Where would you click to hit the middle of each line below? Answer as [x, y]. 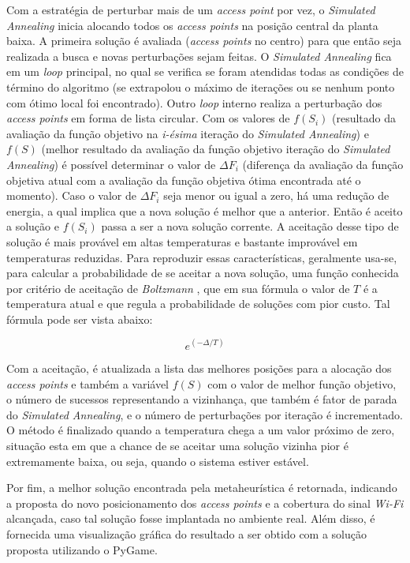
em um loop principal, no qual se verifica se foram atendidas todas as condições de [205, 71]
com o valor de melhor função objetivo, [302, 383]
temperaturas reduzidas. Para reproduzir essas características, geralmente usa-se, [202, 257]
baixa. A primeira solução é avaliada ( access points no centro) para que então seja [204, 41]
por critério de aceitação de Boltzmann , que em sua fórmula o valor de [178, 288]
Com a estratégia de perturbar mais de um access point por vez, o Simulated [191, 9]
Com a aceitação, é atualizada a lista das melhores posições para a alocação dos [199, 368]
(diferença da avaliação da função [323, 164]
